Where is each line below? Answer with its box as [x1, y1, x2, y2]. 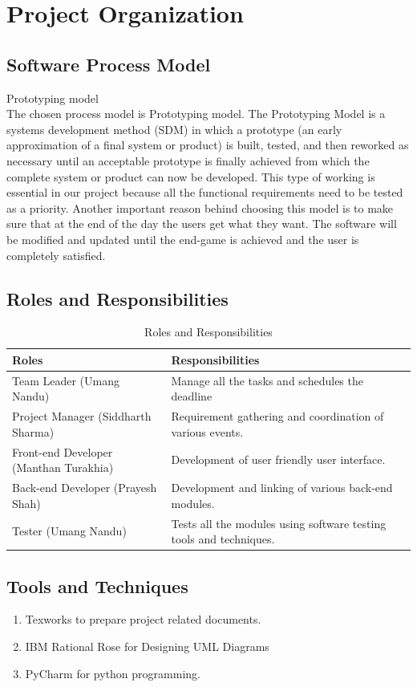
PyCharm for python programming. [25, 665, 200, 681]
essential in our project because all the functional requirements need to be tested [6, 184, 403, 201]
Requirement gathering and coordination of [171, 408, 384, 425]
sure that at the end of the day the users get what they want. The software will [6, 215, 397, 232]
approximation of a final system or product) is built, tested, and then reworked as [6, 136, 409, 153]
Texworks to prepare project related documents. [25, 611, 261, 628]
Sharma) [12, 423, 55, 440]
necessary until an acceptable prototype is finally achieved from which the [6, 152, 370, 169]
